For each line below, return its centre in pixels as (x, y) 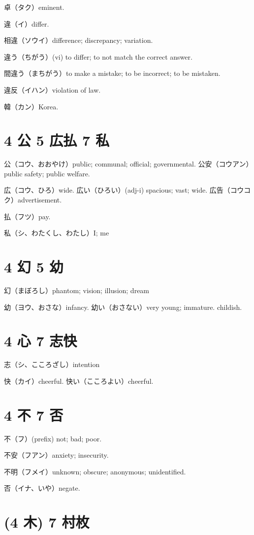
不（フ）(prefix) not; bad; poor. (53, 438)
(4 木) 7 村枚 (47, 522)
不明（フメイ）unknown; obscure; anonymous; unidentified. (95, 471)
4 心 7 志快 (41, 341)
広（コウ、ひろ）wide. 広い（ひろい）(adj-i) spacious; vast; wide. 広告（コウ (124, 190)
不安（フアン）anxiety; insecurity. (56, 455)
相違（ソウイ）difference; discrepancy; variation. (79, 40)
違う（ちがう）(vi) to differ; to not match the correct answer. (98, 56)
